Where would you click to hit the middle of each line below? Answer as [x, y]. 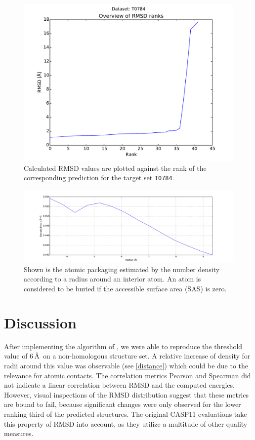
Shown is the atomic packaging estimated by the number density [122, 269]
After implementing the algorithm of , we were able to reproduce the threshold [123, 346]
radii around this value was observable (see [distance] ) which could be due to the [126, 365]
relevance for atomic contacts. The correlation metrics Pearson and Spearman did [127, 375]
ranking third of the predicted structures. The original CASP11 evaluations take [126, 414]
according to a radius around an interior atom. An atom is [112, 279]
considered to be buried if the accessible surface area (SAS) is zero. [125, 289]
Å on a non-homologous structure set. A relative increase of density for [142, 356]
